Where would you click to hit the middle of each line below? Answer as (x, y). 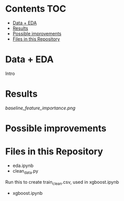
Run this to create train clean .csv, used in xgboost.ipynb (62, 183)
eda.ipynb (23, 166)
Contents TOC (36, 9)
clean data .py (25, 171)
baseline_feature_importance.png (40, 108)
